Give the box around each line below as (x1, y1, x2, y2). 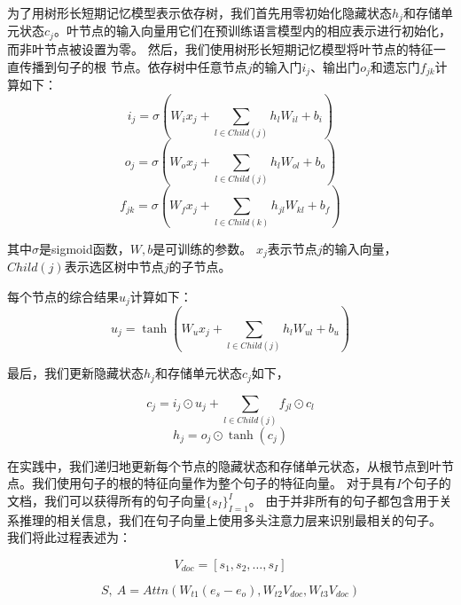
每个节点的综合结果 (7, 287, 119, 305)
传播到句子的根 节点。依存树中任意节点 (19, 57, 247, 75)
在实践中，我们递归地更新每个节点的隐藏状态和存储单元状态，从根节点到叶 (7, 456, 441, 475)
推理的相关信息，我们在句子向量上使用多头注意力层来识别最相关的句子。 (19, 510, 441, 529)
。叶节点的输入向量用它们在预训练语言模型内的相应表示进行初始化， (53, 21, 451, 40)
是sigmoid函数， (39, 239, 130, 257)
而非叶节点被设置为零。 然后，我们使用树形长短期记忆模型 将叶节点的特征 (7, 39, 434, 58)
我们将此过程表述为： (7, 528, 131, 546)
